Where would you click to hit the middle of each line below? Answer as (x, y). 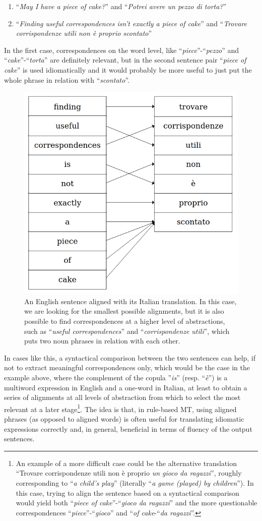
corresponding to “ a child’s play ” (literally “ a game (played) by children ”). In (135, 483)
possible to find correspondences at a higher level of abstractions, (125, 321)
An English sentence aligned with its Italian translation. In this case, (130, 301)
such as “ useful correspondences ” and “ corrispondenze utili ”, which (127, 331)
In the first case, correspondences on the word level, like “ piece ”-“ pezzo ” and (122, 50)
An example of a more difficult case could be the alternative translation (126, 463)
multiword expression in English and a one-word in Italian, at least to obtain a (126, 387)
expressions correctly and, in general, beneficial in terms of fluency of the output (128, 428)
